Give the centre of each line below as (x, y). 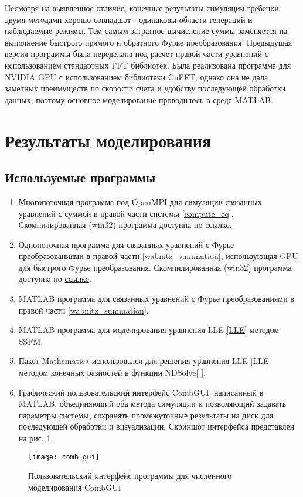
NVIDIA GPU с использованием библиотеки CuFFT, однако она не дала (137, 76)
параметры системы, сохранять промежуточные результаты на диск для (146, 415)
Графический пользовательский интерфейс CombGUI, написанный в (141, 392)
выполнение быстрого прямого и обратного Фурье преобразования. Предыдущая (149, 42)
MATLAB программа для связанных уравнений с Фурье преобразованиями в (156, 299)
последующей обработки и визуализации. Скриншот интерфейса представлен (156, 426)
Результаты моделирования (108, 140)
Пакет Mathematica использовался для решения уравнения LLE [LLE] (145, 361)
